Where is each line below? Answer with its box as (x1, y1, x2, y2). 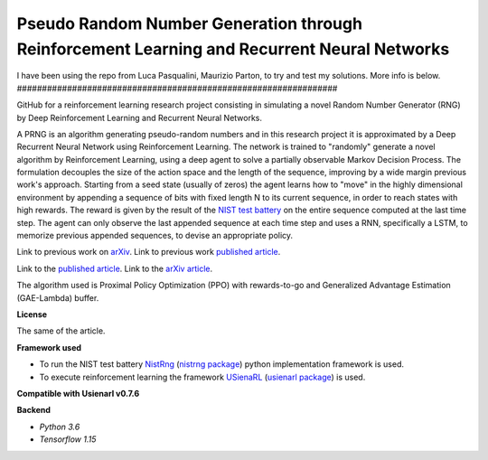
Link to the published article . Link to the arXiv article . (16, 263, 213, 274)
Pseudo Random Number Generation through (16, 14, 363, 33)
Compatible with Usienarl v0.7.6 (16, 388, 140, 399)
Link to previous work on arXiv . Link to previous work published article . (16, 247, 281, 258)
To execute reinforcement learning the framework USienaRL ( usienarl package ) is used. (39, 371, 366, 382)
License (16, 308, 48, 320)
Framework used (16, 342, 81, 352)
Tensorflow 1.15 (39, 434, 97, 445)
